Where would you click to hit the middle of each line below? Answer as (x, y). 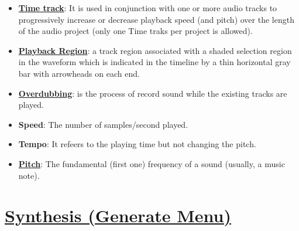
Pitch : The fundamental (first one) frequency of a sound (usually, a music (152, 163)
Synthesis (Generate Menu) (118, 215)
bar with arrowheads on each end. (79, 73)
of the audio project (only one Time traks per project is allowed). (135, 31)
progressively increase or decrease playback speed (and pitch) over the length (156, 19)
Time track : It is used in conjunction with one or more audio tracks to (148, 8)
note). (29, 175)
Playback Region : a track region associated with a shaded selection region (155, 50)
